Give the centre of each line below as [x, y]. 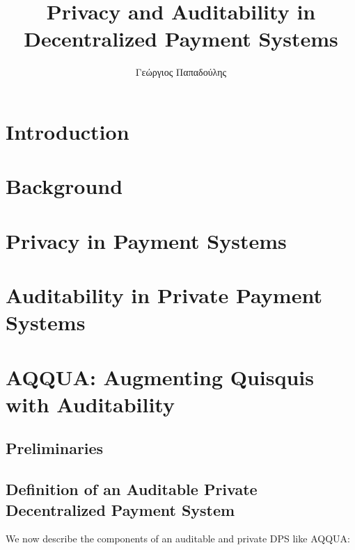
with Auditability [90, 404]
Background [64, 186]
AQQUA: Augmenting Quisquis [160, 377]
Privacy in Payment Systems [146, 240]
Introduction [68, 131]
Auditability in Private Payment [164, 295]
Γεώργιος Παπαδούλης [181, 72]
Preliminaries [55, 448]
